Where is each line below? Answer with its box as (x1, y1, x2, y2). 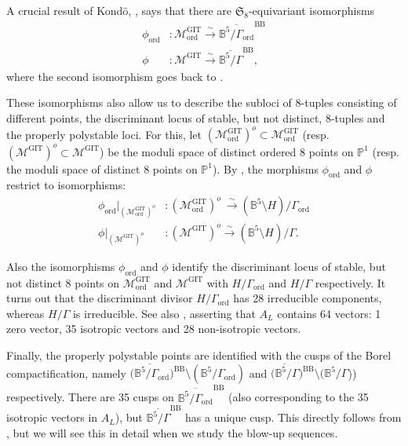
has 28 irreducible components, (233, 290, 382, 306)
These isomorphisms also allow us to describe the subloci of (6, 94, 292, 111)
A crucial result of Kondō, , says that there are (6, 2, 231, 18)
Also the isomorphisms (6, 258, 115, 274)
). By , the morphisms (213, 160, 319, 177)
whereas (6, 305, 45, 321)
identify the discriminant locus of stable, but (172, 258, 386, 274)
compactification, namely (6, 364, 126, 381)
